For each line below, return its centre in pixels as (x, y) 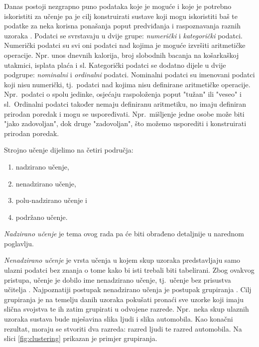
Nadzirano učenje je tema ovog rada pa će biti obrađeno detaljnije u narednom (124, 234)
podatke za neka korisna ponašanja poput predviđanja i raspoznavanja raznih (122, 26)
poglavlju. (19, 243)
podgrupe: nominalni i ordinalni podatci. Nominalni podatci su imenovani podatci (129, 75)
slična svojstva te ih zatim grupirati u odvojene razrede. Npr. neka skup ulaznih (127, 309)
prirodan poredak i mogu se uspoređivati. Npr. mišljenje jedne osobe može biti (124, 113)
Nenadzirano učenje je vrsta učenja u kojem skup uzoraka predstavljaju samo (122, 260)
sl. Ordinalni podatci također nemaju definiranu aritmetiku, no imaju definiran (125, 103)
